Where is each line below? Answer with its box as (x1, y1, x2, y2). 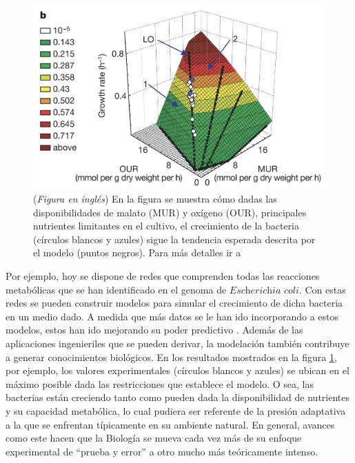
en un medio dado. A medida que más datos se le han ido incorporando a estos (6, 309, 339, 323)
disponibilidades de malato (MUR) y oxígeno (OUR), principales (33, 205, 307, 219)
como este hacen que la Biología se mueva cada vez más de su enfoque (6, 431, 302, 445)
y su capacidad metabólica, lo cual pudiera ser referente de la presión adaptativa (6, 404, 346, 418)
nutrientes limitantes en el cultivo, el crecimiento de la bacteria (33, 218, 300, 233)
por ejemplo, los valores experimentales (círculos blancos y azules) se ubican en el (6, 363, 349, 378)
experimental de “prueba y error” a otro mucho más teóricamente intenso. (6, 444, 318, 458)
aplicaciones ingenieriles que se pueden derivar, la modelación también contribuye (6, 336, 349, 351)
